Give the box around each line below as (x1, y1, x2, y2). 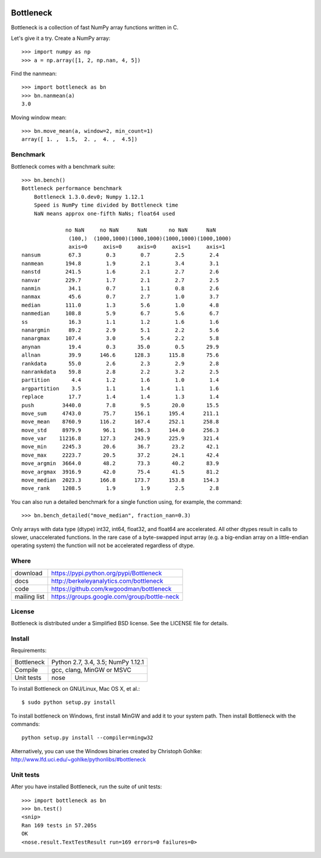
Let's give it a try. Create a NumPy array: (11, 35, 111, 42)
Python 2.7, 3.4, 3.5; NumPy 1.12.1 (51, 658, 144, 666)
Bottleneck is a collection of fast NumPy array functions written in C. (11, 24, 179, 31)
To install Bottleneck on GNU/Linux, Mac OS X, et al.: (11, 685, 140, 692)
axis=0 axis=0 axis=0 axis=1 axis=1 (68, 244, 225, 250)
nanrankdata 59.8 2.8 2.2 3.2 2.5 (21, 368, 219, 375)
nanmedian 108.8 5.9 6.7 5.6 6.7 (21, 310, 219, 317)
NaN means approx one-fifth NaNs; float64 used (33, 210, 175, 217)
